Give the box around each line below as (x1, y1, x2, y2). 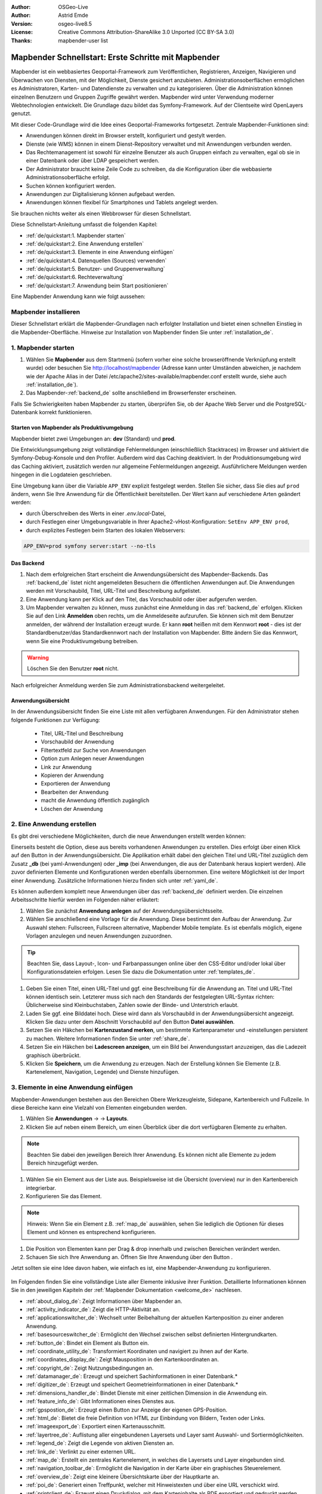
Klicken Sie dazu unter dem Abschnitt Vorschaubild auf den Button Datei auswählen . (26, 1018, 235, 1025)
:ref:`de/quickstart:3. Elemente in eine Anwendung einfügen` (26, 249, 175, 256)
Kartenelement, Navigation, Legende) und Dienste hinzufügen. (26, 1069, 180, 1076)
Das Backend (11, 559, 45, 567)
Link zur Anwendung (41, 763, 92, 770)
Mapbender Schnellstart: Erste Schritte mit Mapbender (11, 53, 220, 63)
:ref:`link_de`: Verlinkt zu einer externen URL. (26, 1448, 137, 1455)
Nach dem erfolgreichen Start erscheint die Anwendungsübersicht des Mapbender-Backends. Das (26, 571, 268, 578)
